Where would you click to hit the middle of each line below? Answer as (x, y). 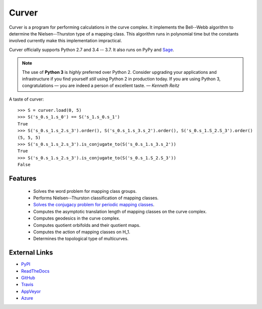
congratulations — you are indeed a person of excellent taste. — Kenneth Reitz (101, 86)
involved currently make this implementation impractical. (65, 41)
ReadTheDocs (35, 271)
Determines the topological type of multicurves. (81, 239)
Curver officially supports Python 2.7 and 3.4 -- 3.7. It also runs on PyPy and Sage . (91, 50)
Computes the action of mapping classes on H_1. (82, 232)
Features (23, 178)
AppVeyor (31, 291)
